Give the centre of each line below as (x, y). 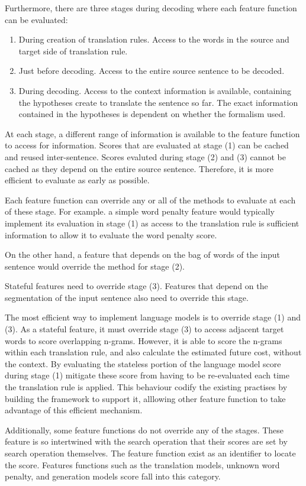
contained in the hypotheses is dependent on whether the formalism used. (152, 114)
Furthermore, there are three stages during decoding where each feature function (151, 8)
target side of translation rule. (73, 51)
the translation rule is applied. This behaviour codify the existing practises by (146, 387)
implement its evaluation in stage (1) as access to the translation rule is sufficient (152, 223)
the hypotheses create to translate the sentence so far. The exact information (158, 102)
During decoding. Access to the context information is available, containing (155, 90)
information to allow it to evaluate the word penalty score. (111, 234)
